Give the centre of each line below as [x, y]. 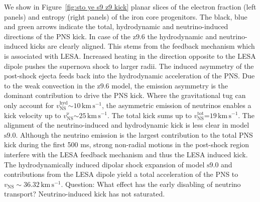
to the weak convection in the [49, 85]
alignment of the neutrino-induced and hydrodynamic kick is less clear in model [127, 125]
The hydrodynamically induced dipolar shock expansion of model [104, 164]
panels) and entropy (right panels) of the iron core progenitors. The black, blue [126, 16]
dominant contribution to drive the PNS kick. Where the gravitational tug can [125, 95]
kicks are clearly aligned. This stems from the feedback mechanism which [143, 46]
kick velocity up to [33, 115]
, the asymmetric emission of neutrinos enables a [176, 105]
